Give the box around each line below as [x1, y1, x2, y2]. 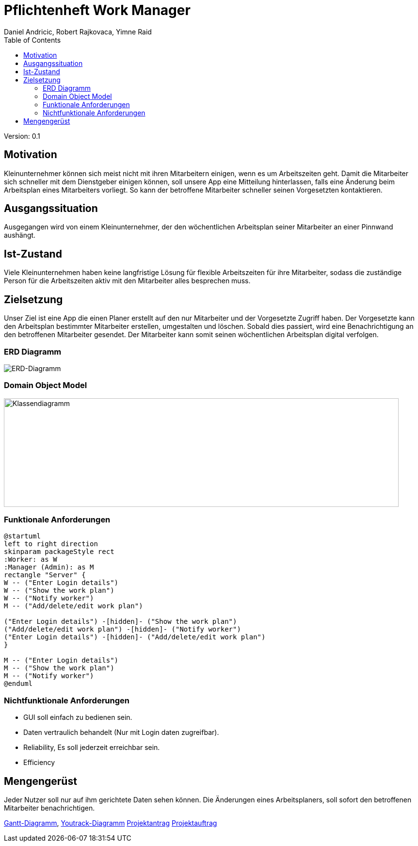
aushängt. [4, 231, 36, 240]
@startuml [4, 532, 41, 540]
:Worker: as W [4, 555, 57, 564]
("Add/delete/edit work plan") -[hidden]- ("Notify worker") [4, 625, 241, 634]
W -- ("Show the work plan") [4, 586, 114, 595]
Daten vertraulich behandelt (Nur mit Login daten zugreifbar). [23, 728, 219, 737]
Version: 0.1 [4, 131, 40, 140]
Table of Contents [4, 35, 61, 44]
